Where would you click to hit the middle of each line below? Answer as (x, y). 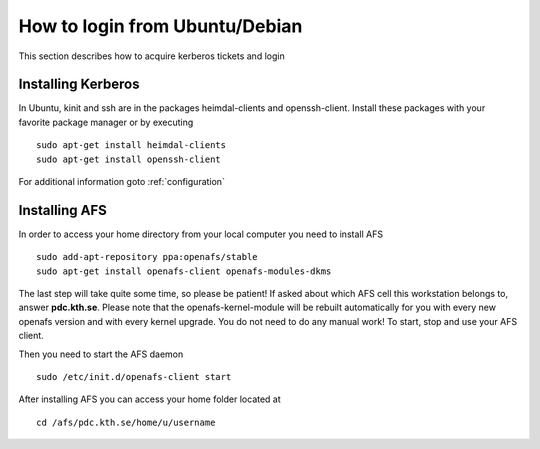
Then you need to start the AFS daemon (101, 354)
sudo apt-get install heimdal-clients (131, 145)
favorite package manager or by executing (106, 122)
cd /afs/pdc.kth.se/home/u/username (126, 422)
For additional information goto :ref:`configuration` (121, 182)
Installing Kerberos (79, 84)
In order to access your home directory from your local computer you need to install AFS (201, 234)
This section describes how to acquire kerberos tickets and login (151, 56)
